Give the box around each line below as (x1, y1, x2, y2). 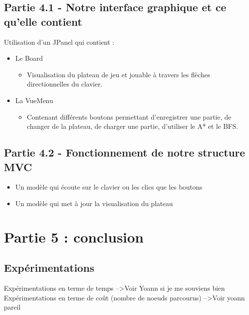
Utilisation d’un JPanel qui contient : (4, 36, 115, 47)
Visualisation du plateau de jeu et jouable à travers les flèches (27, 69, 210, 79)
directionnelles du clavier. (27, 79, 103, 89)
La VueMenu (15, 95, 53, 105)
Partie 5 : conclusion (4, 227, 144, 246)
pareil (4, 302, 21, 312)
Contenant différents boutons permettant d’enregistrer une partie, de (27, 111, 232, 122)
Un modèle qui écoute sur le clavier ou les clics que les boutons (15, 182, 202, 192)
